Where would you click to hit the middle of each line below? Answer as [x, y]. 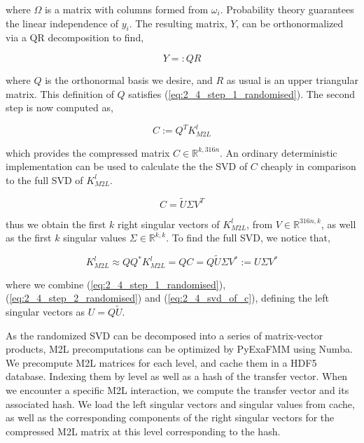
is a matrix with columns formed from [126, 9]
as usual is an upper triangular [292, 79]
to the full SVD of [44, 180]
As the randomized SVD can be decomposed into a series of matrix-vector [164, 335]
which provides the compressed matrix [88, 152]
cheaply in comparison [308, 166]
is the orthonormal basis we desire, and [129, 79]
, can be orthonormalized [290, 23]
